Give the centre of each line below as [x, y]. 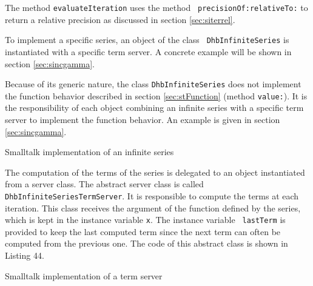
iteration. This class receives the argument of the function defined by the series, [153, 208]
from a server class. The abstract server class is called [104, 184]
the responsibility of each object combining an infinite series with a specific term [154, 108]
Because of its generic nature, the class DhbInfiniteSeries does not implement [153, 84]
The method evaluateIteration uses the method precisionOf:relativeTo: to [156, 7]
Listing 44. [25, 255]
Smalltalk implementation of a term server [84, 275]
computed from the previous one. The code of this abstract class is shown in [146, 243]
